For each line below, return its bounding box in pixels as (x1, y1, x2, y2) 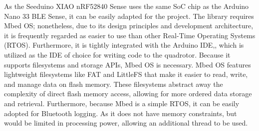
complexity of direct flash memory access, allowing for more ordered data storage (4, 88, 252, 99)
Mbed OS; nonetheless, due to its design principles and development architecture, (4, 20, 254, 31)
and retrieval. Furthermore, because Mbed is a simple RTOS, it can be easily (4, 98, 240, 108)
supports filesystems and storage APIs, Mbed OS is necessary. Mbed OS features (4, 59, 251, 69)
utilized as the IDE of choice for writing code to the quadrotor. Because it (4, 49, 231, 60)
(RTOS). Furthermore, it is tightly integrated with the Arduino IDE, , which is (4, 40, 244, 50)
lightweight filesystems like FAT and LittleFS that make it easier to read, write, (4, 69, 248, 79)
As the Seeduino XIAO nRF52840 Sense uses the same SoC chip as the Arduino (4, 1, 249, 11)
